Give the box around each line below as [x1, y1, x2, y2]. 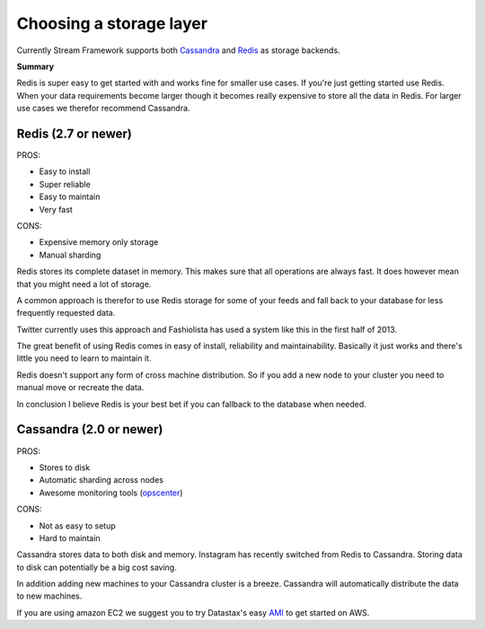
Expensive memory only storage [39, 237, 159, 248]
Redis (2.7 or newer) [16, 126, 132, 141]
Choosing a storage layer [16, 13, 208, 33]
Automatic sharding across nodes [39, 475, 163, 485]
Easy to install [39, 166, 91, 177]
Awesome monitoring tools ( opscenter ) [39, 487, 183, 498]
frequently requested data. [16, 308, 116, 319]
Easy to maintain [39, 191, 101, 202]
